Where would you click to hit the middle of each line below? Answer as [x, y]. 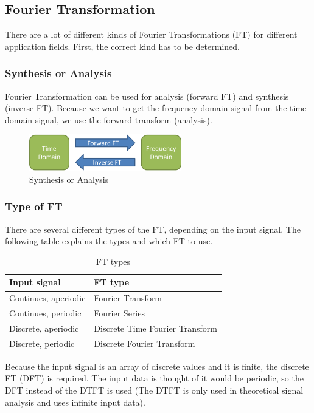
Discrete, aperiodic [44, 328]
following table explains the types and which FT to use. [109, 241]
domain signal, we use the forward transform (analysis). [109, 119]
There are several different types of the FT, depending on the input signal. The [153, 229]
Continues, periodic [45, 313]
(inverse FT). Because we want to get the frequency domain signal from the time [156, 108]
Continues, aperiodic [47, 298]
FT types [113, 261]
